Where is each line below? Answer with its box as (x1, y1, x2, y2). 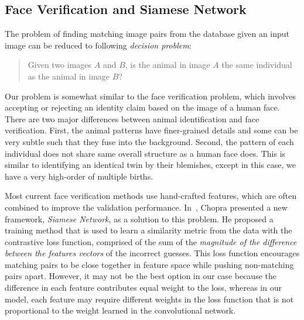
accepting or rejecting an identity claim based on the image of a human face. (5, 101, 280, 113)
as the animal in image (28, 70, 110, 82)
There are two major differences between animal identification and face (5, 112, 259, 125)
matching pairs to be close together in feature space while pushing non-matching (5, 258, 294, 270)
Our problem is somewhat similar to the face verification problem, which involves (5, 90, 296, 102)
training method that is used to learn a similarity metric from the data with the (5, 224, 292, 236)
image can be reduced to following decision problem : (5, 39, 192, 51)
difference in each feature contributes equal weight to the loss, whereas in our (5, 281, 282, 294)
